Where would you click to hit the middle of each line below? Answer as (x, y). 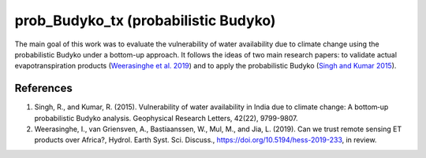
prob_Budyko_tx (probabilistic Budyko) (145, 20)
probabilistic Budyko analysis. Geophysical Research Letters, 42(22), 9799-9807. (166, 118)
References (43, 88)
